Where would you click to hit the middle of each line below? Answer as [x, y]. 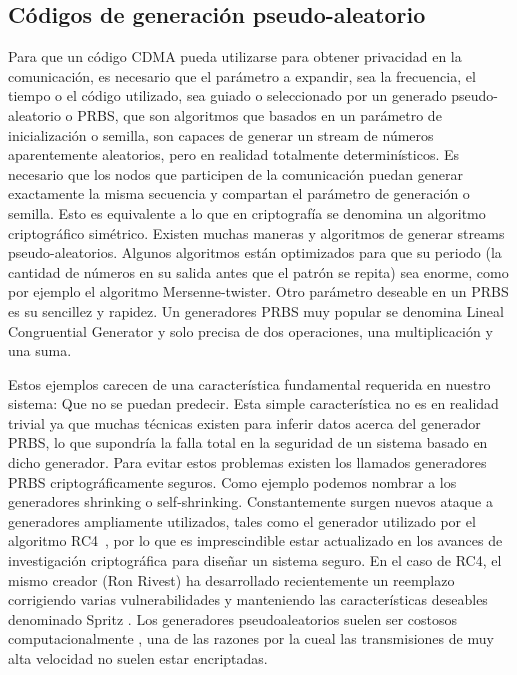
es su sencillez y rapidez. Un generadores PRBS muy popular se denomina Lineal [256, 310]
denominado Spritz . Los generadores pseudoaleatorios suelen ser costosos [233, 618]
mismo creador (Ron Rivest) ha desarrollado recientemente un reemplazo [231, 579]
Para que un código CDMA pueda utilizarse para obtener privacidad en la [235, 56]
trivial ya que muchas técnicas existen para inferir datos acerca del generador [244, 422]
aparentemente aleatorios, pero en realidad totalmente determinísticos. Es [234, 154]
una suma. [40, 350]
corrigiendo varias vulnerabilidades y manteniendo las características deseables [248, 599]
